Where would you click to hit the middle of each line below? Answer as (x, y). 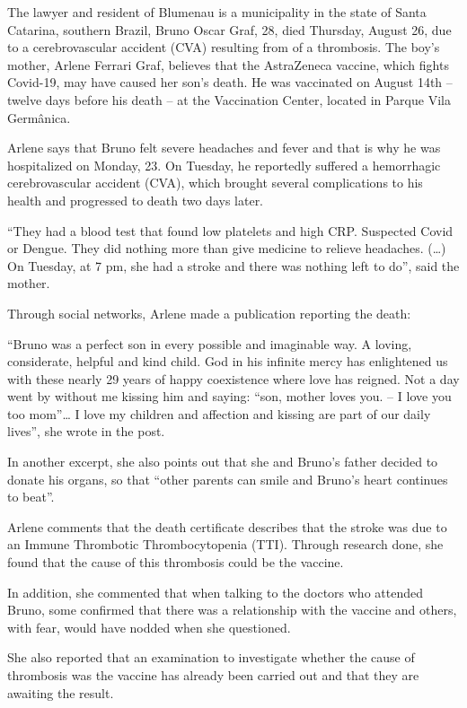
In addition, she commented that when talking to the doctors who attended (215, 592)
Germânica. (39, 117)
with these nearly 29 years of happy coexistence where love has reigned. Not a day (233, 378)
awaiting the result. (61, 692)
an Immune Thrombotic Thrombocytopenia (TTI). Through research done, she (225, 544)
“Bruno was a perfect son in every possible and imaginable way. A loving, (210, 343)
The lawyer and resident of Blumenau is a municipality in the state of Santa (217, 12)
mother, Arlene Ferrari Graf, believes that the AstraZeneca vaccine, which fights (228, 64)
